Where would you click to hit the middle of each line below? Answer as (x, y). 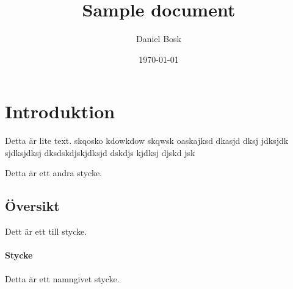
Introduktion (60, 111)
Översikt (32, 206)
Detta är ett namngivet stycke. (62, 278)
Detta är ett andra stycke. (53, 173)
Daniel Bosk (159, 39)
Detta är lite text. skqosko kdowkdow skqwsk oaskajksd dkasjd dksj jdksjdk (147, 141)
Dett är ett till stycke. (46, 231)
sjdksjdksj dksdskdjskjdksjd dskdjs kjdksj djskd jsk (100, 152)
